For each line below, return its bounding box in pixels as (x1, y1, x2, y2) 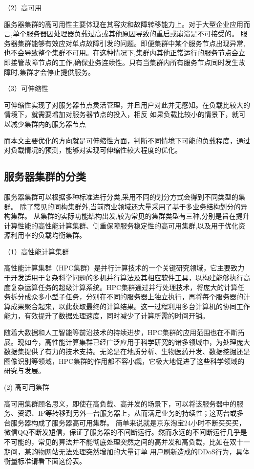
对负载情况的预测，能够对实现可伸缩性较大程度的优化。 (4, 145, 182, 155)
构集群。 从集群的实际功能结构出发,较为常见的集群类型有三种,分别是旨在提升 (4, 211, 250, 221)
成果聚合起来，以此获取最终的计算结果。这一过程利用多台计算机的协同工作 (10, 301, 250, 311)
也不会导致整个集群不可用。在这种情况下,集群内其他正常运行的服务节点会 (4, 47, 238, 58)
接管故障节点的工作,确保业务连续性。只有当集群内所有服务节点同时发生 (10, 57, 238, 67)
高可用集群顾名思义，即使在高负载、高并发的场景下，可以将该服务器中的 (4, 398, 236, 408)
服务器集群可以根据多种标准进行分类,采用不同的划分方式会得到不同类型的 (4, 191, 238, 201)
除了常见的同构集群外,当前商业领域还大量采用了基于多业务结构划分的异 (20, 201, 248, 211)
